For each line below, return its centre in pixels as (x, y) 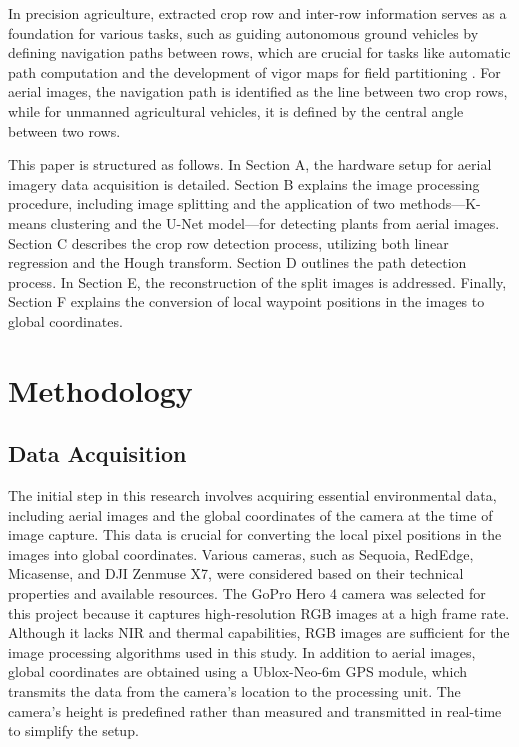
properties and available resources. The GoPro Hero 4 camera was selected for (247, 593)
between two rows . (64, 130)
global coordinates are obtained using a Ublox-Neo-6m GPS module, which (238, 671)
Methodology (100, 389)
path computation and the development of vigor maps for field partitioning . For (254, 71)
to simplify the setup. (73, 730)
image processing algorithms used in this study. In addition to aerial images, (242, 651)
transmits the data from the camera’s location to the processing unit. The (234, 691)
